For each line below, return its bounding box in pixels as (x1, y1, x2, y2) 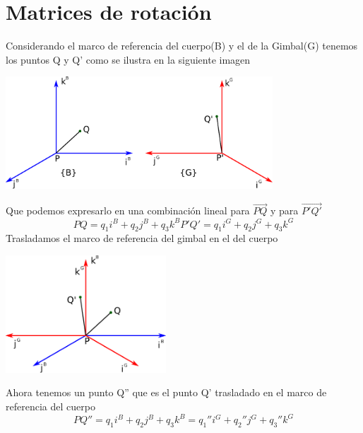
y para (270, 203, 299, 218)
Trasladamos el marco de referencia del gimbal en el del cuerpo (6, 231, 278, 246)
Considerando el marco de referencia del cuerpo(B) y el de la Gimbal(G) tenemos (6, 38, 358, 53)
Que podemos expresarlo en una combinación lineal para (6, 203, 250, 218)
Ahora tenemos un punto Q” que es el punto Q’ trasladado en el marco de (6, 385, 327, 400)
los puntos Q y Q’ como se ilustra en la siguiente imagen (6, 52, 251, 67)
